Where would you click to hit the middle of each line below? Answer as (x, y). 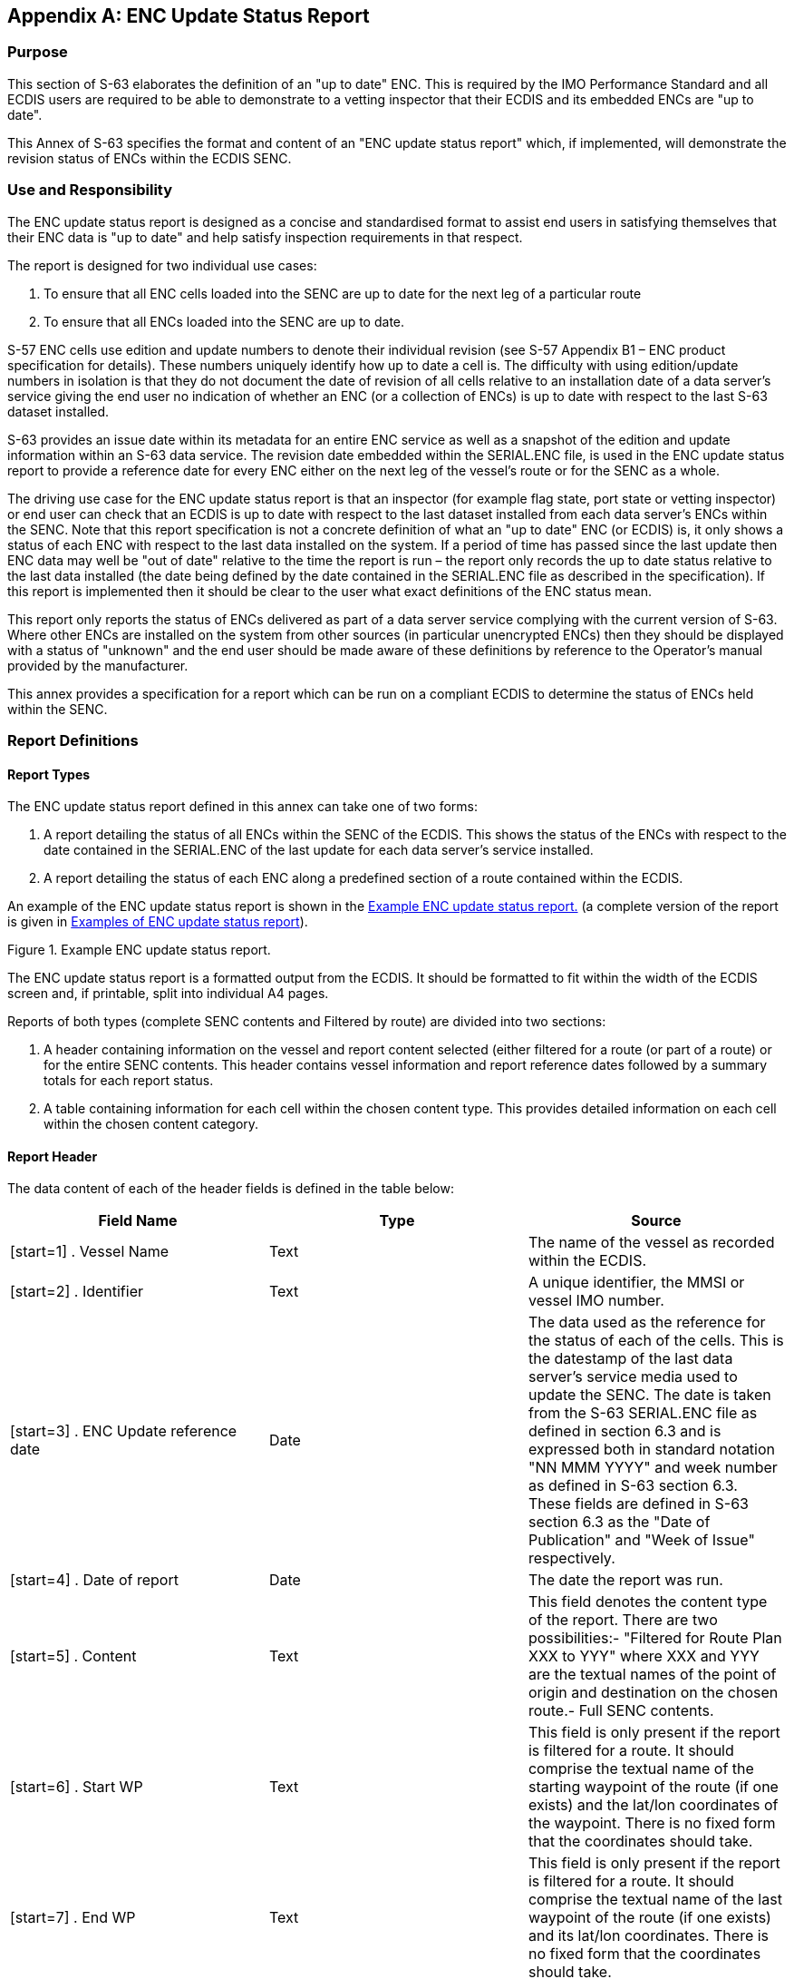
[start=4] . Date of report (94, 1580)
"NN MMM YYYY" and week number (653, 1468)
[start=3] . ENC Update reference (124, 1431)
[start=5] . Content (73, 1656)
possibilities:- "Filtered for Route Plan (655, 1638)
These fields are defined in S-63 (638, 1504)
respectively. (571, 1558)
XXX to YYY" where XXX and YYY (644, 1656)
